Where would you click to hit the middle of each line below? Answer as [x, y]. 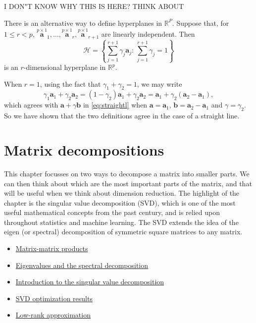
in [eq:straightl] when [115, 105]
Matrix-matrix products [52, 248]
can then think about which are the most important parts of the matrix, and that [128, 183]
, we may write [159, 83]
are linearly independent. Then [148, 34]
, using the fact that [70, 83]
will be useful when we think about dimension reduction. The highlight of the [122, 193]
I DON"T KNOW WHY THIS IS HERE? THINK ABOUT [94, 6]
